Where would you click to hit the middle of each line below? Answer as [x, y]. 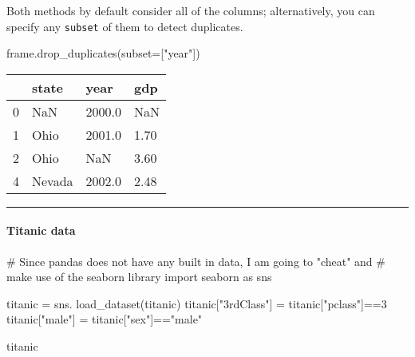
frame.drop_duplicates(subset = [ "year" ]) [103, 53]
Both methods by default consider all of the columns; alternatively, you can [191, 10]
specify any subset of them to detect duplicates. [125, 26]
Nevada [53, 180]
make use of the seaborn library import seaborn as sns [139, 277]
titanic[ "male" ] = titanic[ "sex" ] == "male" [105, 319]
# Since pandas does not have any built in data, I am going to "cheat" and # [196, 261]
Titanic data [41, 230]
